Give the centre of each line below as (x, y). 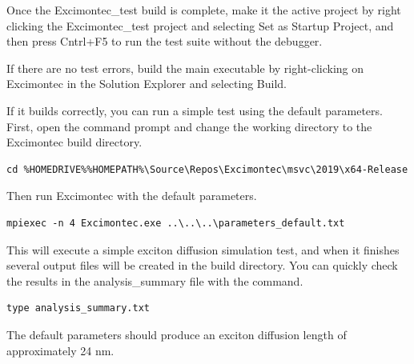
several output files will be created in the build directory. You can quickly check (202, 265)
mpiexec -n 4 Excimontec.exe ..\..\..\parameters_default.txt (176, 223)
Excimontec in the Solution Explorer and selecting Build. (147, 84)
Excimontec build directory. (74, 142)
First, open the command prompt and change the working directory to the (189, 126)
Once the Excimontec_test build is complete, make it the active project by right (204, 10)
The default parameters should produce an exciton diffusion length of (177, 334)
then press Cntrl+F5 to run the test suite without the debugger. (165, 41)
